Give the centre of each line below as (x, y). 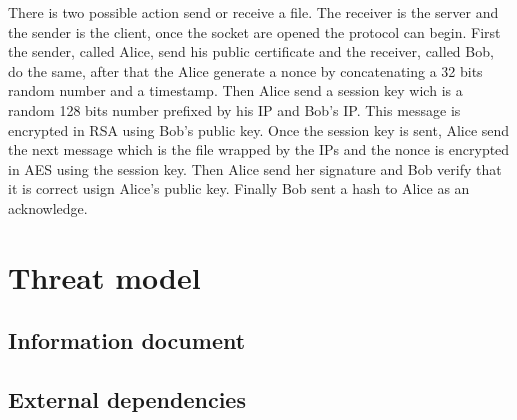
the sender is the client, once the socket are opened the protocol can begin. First (254, 31)
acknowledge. (48, 207)
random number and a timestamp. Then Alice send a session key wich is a (235, 90)
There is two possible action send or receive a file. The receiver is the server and (253, 12)
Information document (127, 340)
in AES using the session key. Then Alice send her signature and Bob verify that (255, 168)
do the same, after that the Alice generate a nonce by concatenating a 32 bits (245, 70)
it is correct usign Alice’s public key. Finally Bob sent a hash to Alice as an (239, 188)
